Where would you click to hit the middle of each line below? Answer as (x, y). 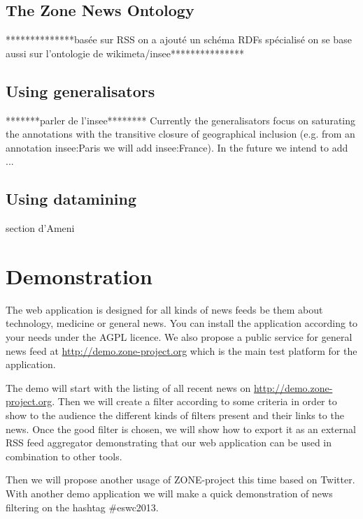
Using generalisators (80, 90)
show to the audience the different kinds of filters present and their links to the (175, 415)
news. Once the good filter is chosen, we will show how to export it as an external (181, 429)
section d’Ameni (40, 228)
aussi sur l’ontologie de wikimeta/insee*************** (125, 53)
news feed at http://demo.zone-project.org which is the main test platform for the (181, 350)
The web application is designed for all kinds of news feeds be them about (164, 309)
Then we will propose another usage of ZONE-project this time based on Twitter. (180, 480)
